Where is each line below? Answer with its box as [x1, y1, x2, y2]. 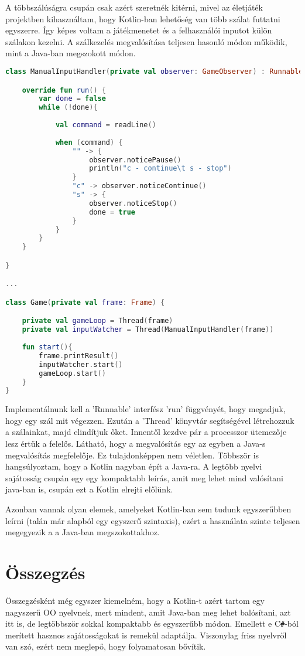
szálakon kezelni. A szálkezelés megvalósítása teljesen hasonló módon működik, [5, 35, 287, 47]
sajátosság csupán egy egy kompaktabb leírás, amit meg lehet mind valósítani [5, 471, 283, 484]
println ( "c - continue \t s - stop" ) [89, 164, 232, 173]
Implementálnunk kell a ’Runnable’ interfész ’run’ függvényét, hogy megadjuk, [5, 403, 286, 415]
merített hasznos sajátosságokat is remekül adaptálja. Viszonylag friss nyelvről [5, 628, 287, 641]
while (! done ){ [39, 103, 98, 112]
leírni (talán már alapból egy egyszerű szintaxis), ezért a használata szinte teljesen [5, 514, 300, 526]
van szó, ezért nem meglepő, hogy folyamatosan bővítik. [5, 640, 206, 652]
